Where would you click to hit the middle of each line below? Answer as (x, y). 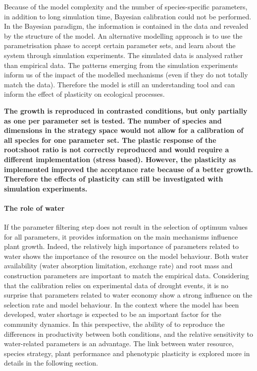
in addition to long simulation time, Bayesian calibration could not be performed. (128, 16)
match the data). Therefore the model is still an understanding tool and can (120, 84)
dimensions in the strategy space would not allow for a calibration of (124, 130)
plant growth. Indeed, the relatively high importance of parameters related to (121, 246)
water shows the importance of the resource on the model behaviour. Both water (126, 256)
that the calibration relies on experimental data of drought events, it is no (116, 285)
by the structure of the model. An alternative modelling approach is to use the (123, 35)
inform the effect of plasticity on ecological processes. (84, 94)
